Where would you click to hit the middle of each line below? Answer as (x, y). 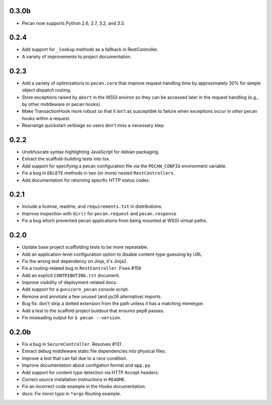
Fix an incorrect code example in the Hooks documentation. (84, 386)
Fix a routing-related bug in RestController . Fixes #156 (82, 268)
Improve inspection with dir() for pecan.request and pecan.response (99, 213)
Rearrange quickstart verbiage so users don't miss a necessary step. (93, 126)
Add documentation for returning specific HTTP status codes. (86, 180)
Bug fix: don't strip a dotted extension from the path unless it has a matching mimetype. (113, 304)
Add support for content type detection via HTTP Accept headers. (90, 372)
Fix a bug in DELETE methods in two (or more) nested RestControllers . (98, 173)
